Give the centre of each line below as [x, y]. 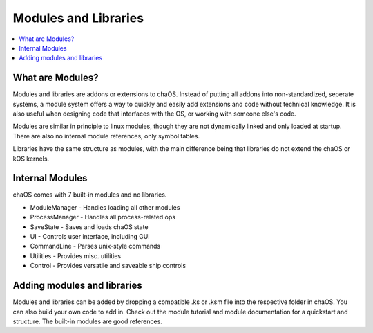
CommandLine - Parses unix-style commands [95, 246]
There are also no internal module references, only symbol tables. [106, 136]
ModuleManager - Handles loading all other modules [105, 207]
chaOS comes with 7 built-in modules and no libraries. [90, 195]
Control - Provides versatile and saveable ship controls [108, 266]
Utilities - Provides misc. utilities [75, 255]
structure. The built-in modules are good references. [87, 321]
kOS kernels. [31, 159]
